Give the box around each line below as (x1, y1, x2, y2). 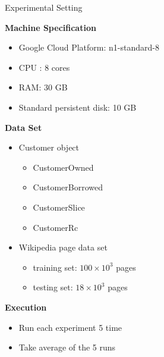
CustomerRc (33, 221, 78, 233)
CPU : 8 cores (18, 61, 70, 73)
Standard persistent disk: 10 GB (18, 101, 137, 113)
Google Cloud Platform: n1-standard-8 (18, 41, 159, 54)
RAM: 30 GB (18, 81, 68, 93)
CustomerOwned (33, 161, 94, 173)
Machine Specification (5, 21, 96, 33)
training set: (33, 261, 77, 273)
